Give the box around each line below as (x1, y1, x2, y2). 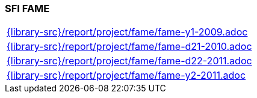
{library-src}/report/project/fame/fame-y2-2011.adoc (7, 69, 246, 82)
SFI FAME (5, 2, 50, 14)
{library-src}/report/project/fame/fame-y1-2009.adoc (7, 26, 248, 38)
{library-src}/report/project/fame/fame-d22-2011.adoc (7, 55, 252, 67)
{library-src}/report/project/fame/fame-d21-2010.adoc (7, 40, 252, 53)
